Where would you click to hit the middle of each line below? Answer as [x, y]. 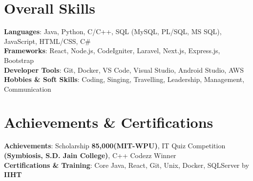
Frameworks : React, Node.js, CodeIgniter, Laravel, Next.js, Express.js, [112, 50]
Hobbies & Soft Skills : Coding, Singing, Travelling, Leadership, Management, [124, 79]
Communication [28, 89]
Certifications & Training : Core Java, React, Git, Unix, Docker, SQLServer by [126, 165]
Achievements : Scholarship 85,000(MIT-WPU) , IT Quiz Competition [115, 146]
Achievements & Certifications [109, 122]
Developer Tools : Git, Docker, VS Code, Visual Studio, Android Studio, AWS [124, 70]
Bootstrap [19, 60]
